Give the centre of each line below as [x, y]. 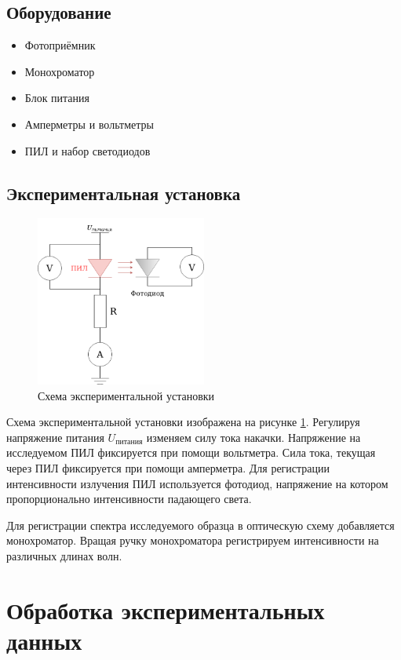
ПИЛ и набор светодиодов [87, 150]
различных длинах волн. [64, 555]
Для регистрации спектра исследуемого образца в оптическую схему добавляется [200, 525]
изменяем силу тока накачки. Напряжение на [253, 437]
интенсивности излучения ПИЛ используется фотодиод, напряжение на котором [197, 483]
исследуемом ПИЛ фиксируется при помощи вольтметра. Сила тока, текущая [191, 452]
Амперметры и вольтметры [89, 124]
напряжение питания [55, 437]
